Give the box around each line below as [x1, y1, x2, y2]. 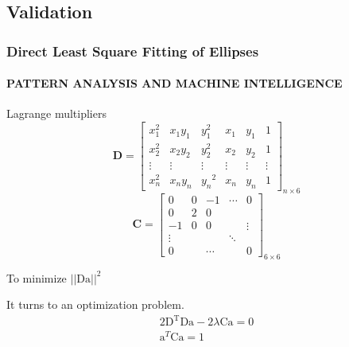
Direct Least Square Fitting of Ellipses [6, 41, 259, 60]
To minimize [6, 269, 67, 286]
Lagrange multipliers [6, 105, 107, 122]
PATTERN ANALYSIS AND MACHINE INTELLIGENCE [6, 75, 343, 92]
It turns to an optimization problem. [6, 296, 184, 313]
